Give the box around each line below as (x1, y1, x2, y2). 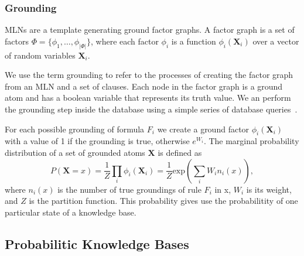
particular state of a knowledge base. (5, 206, 136, 218)
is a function (171, 35, 216, 47)
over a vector (252, 35, 299, 47)
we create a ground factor (157, 122, 250, 135)
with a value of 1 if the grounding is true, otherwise (5, 135, 190, 147)
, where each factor (90, 35, 159, 47)
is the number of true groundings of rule (57, 183, 201, 195)
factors (5, 35, 29, 47)
